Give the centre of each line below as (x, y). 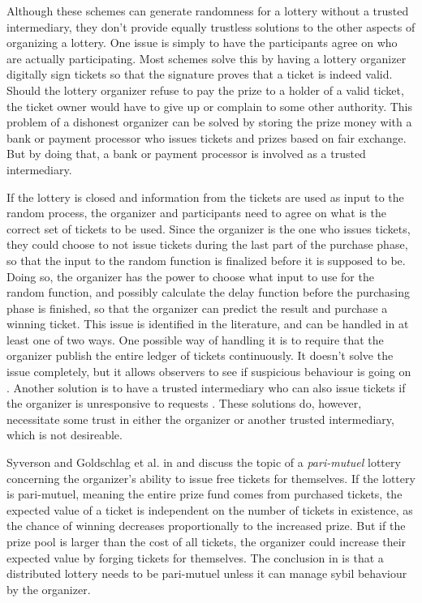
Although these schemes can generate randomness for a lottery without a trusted (208, 11)
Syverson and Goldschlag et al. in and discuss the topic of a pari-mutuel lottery (204, 462)
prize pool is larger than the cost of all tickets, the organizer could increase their (207, 541)
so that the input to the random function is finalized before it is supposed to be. (206, 260)
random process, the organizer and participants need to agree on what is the (196, 213)
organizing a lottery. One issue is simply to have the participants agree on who (202, 43)
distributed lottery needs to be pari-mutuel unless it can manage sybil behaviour (207, 573)
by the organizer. (49, 589)
